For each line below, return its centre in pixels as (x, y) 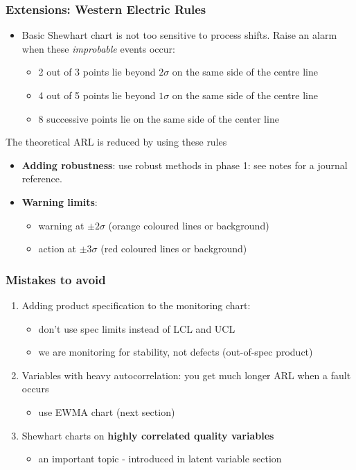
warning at (61, 225)
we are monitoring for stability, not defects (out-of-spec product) (176, 352)
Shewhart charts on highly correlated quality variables (148, 435)
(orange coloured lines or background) (189, 225)
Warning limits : (60, 201)
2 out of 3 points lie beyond (97, 72)
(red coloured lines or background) (174, 249)
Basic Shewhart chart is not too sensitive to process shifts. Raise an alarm (179, 35)
